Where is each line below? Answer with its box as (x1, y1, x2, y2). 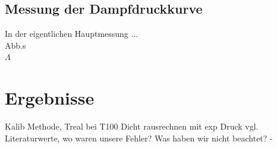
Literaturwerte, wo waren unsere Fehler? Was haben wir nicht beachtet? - (5, 131, 273, 144)
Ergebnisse (5, 86, 95, 110)
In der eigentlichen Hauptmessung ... (5, 27, 138, 40)
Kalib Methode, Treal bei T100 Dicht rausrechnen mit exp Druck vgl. (5, 120, 259, 133)
